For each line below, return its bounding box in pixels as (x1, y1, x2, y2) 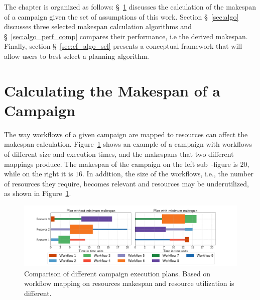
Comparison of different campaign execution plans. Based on (24, 268, 211, 278)
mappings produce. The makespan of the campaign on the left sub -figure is (4, 158, 238, 169)
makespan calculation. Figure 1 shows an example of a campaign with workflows (4, 139, 252, 149)
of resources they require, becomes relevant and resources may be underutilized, (4, 178, 249, 188)
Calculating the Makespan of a (4, 80, 220, 101)
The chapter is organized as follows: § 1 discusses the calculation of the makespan (4, 2, 256, 12)
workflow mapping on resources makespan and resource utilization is (24, 278, 234, 288)
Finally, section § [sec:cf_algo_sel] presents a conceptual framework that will (4, 41, 242, 51)
